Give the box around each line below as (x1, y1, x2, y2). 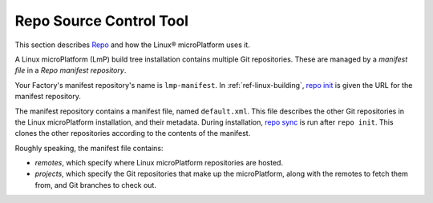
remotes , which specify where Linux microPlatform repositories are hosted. (34, 158, 284, 168)
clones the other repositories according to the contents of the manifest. (14, 129, 251, 138)
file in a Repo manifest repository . (14, 66, 127, 75)
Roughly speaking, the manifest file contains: (14, 143, 164, 153)
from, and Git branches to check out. (34, 180, 156, 189)
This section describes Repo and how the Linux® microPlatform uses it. (14, 40, 250, 50)
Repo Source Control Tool (14, 12, 188, 30)
